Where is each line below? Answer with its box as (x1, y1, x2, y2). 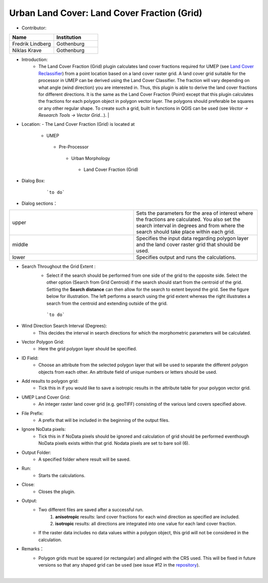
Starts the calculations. (38, 472, 85, 478)
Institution (56, 34, 81, 41)
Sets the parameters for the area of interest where (136, 209, 253, 216)
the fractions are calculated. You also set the (136, 216, 241, 223)
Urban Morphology (71, 155, 110, 161)
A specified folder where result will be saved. (38, 456, 131, 462)
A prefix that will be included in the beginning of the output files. (38, 417, 170, 423)
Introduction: (21, 56, 48, 62)
